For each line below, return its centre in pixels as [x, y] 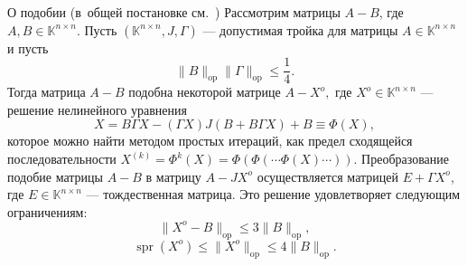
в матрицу [173, 176]
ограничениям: [47, 211]
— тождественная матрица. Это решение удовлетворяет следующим [273, 194]
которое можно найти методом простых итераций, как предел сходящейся [210, 141]
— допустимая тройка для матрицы [300, 29]
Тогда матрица [47, 92]
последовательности [62, 159]
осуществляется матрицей [327, 176]
